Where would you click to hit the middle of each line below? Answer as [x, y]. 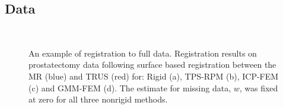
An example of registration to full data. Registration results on [143, 53]
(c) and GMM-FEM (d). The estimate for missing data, [130, 87]
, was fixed [259, 87]
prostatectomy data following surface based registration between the [152, 65]
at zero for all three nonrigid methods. [98, 99]
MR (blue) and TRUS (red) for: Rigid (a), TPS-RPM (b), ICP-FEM [154, 76]
